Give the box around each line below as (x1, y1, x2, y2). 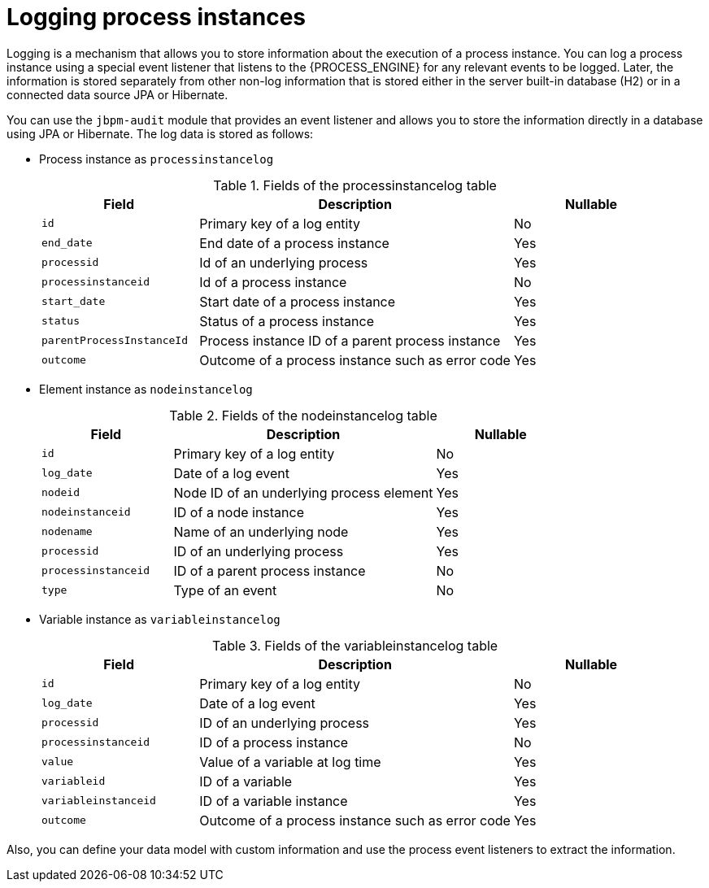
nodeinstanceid (41, 506, 131, 519)
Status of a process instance (199, 312, 375, 329)
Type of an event (173, 581, 277, 599)
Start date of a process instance (199, 293, 396, 310)
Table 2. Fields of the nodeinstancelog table (169, 407, 437, 424)
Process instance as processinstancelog (39, 151, 274, 166)
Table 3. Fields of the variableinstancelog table (212, 637, 498, 654)
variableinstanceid (41, 794, 156, 807)
